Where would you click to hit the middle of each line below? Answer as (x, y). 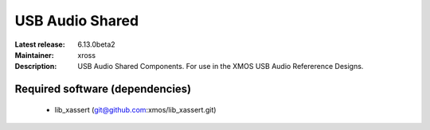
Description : (36, 67)
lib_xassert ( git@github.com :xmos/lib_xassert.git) (135, 109)
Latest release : (40, 44)
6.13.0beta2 (96, 44)
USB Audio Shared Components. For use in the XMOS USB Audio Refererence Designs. (221, 67)
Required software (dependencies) (103, 89)
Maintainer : (35, 55)
